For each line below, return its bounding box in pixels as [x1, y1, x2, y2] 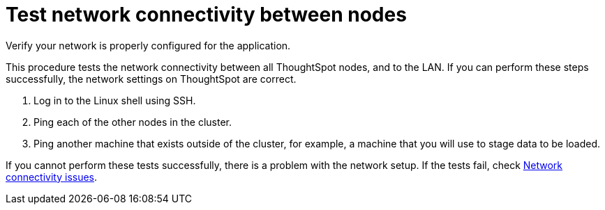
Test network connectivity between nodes [6, 3, 407, 26]
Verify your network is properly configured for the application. [6, 39, 291, 51]
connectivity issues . [6, 170, 98, 183]
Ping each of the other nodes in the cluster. [33, 115, 232, 128]
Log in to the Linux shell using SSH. [33, 94, 196, 106]
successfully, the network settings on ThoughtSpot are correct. [6, 72, 297, 85]
